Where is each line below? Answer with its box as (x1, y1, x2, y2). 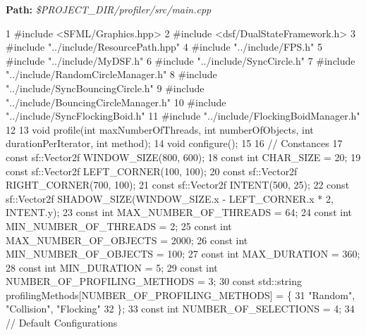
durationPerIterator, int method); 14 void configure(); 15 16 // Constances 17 (6, 136, 343, 151)
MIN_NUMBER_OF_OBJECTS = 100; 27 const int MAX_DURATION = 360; (6, 246, 360, 261)
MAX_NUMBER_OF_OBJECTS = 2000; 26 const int (6, 232, 248, 247)
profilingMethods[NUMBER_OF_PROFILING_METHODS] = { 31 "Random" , (6, 287, 355, 302)
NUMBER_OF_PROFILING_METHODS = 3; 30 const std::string (6, 274, 303, 289)
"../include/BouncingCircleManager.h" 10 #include (6, 94, 226, 109)
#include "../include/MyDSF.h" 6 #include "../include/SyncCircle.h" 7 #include (6, 53, 355, 68)
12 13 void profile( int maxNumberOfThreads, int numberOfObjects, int (6, 122, 314, 137)
